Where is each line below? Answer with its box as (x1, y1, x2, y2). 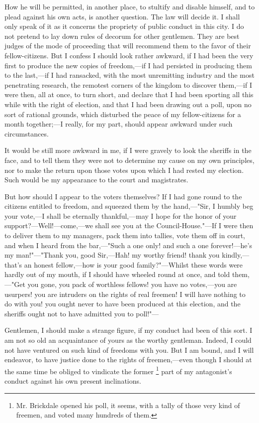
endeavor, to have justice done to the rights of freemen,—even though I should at (4, 354, 252, 365)
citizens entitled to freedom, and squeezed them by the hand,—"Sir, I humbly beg (4, 201, 254, 211)
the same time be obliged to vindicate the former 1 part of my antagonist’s (4, 364, 232, 376)
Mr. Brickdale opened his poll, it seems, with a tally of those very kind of (16, 400, 240, 410)
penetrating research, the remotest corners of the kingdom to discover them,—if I (4, 79, 252, 90)
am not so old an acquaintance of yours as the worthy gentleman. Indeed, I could (4, 335, 252, 345)
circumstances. (4, 128, 49, 139)
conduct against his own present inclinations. (4, 376, 141, 386)
